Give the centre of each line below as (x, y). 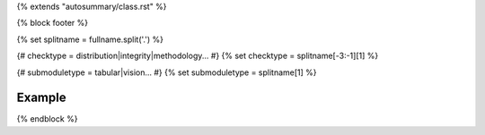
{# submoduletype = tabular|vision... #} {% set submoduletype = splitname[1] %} (167, 72)
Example (41, 98)
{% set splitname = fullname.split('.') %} (90, 39)
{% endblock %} (47, 119)
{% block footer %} (53, 23)
